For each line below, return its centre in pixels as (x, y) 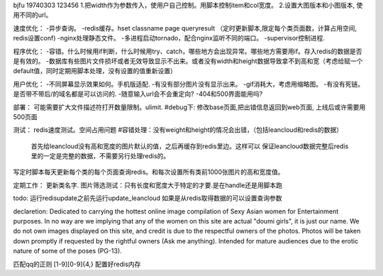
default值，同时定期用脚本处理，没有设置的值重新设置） (95, 71)
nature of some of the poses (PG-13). (67, 251)
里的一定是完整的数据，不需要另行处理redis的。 (100, 156)
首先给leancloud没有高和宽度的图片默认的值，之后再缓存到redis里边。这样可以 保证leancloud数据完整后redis (190, 146)
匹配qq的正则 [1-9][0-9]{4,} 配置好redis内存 (77, 264)
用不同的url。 (33, 15)
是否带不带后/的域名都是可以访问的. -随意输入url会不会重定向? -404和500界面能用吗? (138, 94)
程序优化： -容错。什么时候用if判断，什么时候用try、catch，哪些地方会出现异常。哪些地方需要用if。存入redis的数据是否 (188, 51)
